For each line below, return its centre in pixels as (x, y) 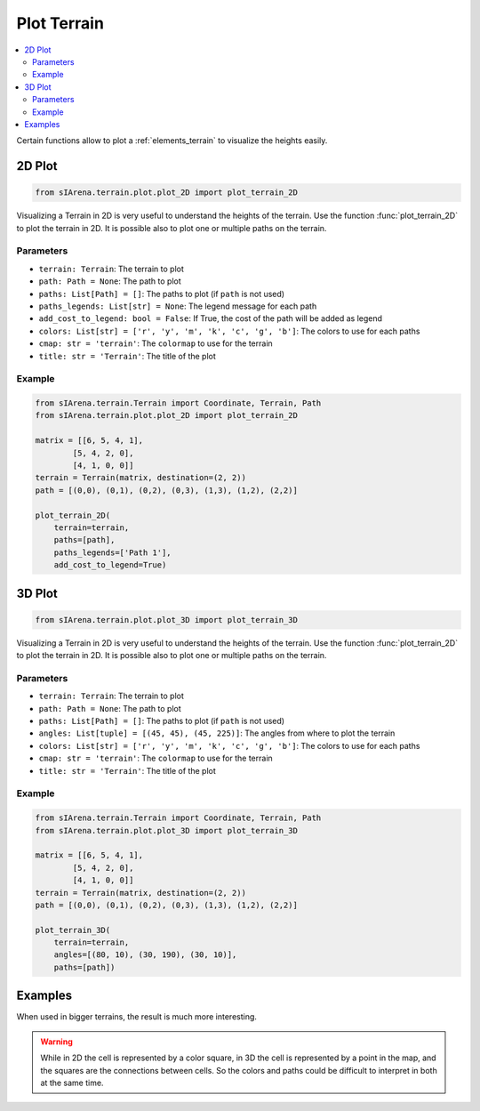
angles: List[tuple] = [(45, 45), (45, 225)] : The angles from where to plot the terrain (217, 733)
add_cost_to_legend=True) (110, 565)
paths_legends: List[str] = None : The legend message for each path (178, 306)
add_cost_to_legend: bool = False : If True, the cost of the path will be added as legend (210, 318)
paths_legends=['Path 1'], (113, 552)
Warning (56, 1042)
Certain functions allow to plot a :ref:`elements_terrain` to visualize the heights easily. (172, 141)
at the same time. (72, 1083)
